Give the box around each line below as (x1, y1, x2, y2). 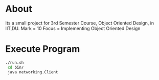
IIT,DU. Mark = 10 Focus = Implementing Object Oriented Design (5, 25, 141, 31)
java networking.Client (7, 69, 58, 74)
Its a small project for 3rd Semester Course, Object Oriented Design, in (5, 20, 154, 26)
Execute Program (5, 43, 80, 55)
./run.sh (5, 60, 24, 65)
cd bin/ (7, 65, 24, 70)
